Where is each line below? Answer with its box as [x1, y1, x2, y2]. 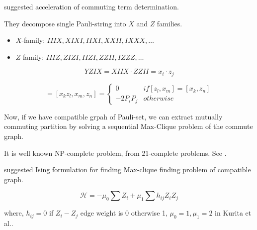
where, [4, 208, 24, 218]
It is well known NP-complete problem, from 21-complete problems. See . [4, 147, 227, 158]
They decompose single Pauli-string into [4, 18, 126, 28]
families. [157, 18, 182, 28]
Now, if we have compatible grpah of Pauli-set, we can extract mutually [4, 111, 223, 121]
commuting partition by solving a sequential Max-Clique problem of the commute [4, 121, 253, 131]
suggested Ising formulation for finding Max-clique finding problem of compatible [4, 164, 251, 175]
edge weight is [80, 208, 123, 218]
